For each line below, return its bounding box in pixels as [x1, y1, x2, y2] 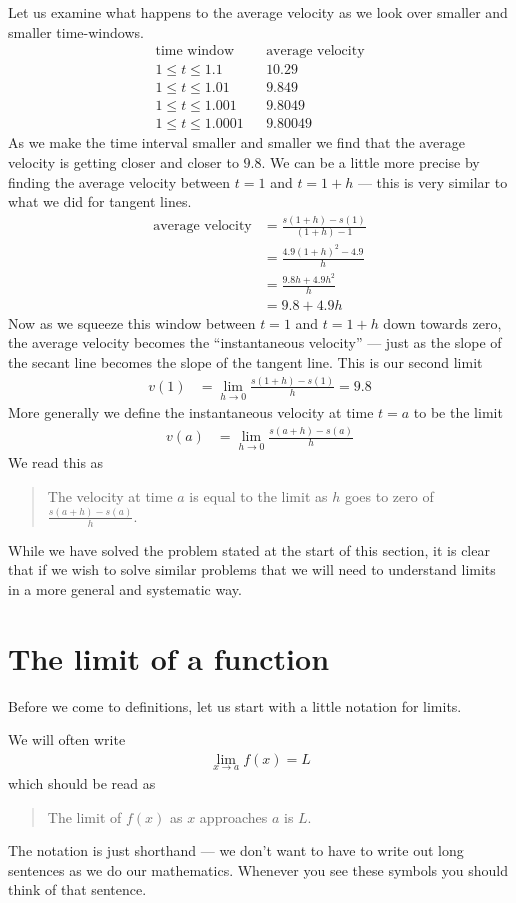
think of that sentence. [8, 879, 147, 900]
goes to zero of [344, 485, 434, 506]
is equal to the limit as [189, 485, 328, 506]
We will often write [8, 729, 126, 750]
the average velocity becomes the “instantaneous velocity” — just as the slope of [8, 332, 502, 353]
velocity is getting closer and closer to [8, 151, 239, 172]
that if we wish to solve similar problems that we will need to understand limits [8, 559, 496, 580]
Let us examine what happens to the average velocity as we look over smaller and [8, 2, 508, 22]
